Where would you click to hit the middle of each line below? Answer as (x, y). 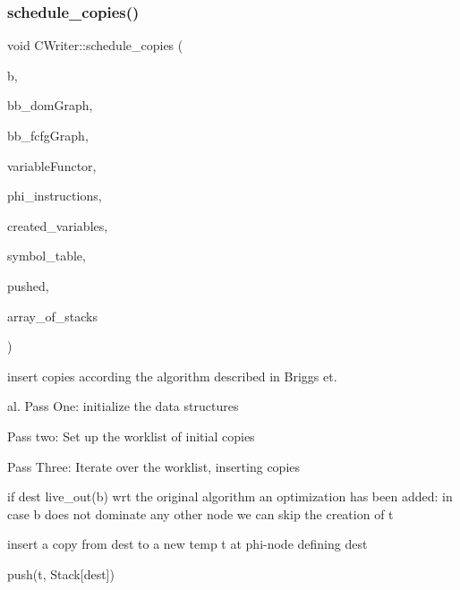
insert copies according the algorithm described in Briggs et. (172, 376)
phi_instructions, (55, 196)
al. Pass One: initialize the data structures (123, 406)
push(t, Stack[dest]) (61, 573)
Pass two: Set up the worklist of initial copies (131, 436)
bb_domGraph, (50, 105)
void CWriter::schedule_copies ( (95, 45)
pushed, (28, 285)
